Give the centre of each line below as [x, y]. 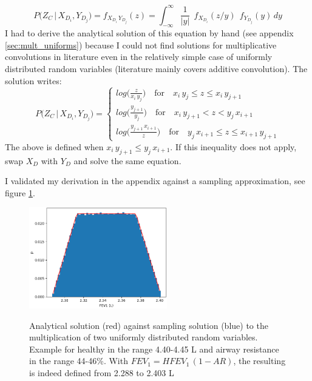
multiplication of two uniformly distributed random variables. [144, 337]
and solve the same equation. [127, 160]
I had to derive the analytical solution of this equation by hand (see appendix [149, 33]
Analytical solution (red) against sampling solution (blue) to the [149, 325]
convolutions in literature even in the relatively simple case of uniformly [139, 57]
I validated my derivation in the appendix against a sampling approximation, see [155, 181]
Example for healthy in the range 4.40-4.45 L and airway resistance [154, 349]
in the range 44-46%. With [79, 361]
